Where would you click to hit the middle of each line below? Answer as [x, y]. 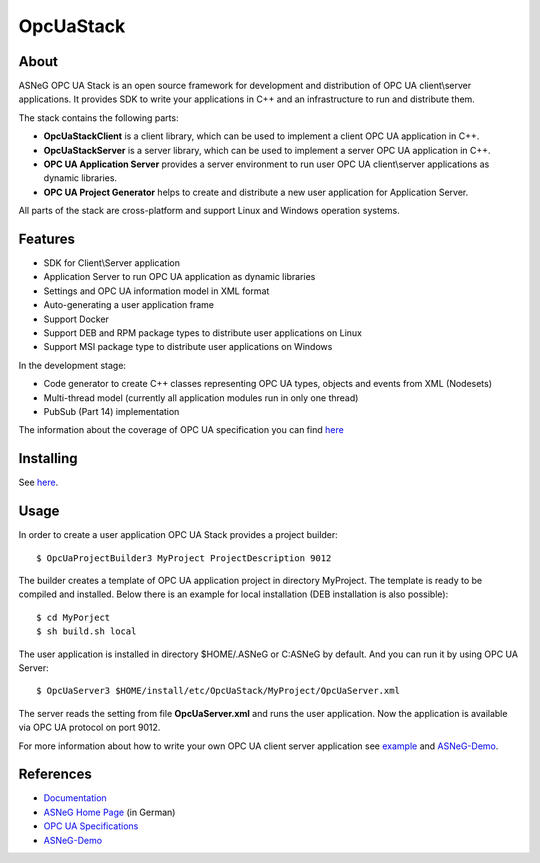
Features [46, 239]
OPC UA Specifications [91, 826]
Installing [48, 458]
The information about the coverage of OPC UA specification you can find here [181, 430]
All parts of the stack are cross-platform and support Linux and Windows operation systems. [209, 211]
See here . [38, 482]
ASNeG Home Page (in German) [109, 812]
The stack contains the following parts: [98, 117]
